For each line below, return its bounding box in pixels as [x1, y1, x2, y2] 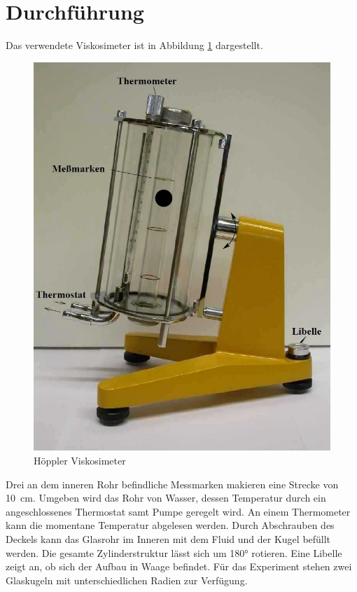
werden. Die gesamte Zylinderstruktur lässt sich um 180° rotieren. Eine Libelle [6, 545, 342, 560]
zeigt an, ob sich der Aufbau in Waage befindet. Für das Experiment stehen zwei [6, 559, 352, 574]
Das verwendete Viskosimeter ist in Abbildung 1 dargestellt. [6, 38, 263, 53]
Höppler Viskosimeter [34, 453, 126, 467]
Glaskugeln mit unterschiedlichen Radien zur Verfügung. [6, 572, 248, 587]
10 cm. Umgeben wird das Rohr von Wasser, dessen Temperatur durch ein [6, 490, 326, 505]
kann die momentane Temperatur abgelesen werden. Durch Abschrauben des [6, 518, 335, 532]
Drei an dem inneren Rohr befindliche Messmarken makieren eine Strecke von [6, 476, 339, 491]
